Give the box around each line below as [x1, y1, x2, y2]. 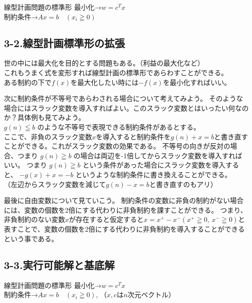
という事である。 [4, 233, 58, 243]
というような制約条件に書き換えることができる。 [75, 169, 232, 179]
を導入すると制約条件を [96, 131, 171, 141]
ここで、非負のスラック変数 [4, 131, 92, 141]
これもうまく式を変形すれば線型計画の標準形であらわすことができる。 [4, 67, 228, 77]
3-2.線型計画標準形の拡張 [4, 35, 125, 50]
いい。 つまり [4, 160, 47, 170]
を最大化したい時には [70, 77, 139, 87]
